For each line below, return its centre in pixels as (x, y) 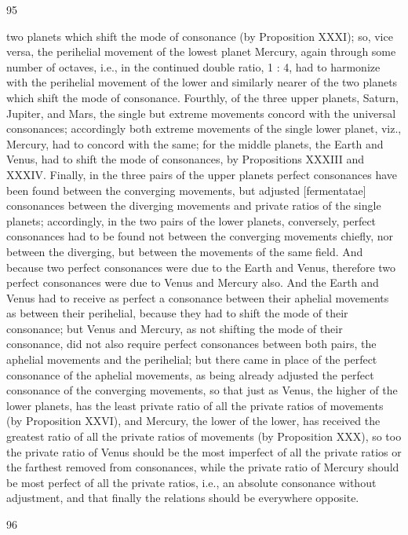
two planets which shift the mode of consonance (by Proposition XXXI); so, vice (200, 36)
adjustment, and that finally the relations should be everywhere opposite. (183, 498)
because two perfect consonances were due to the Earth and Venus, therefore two (201, 267)
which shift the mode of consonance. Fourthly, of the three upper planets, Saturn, (202, 97)
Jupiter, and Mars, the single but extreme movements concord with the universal (201, 113)
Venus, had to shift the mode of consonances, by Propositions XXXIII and (186, 159)
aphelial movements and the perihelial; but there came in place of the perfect (192, 359)
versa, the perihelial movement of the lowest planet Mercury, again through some (201, 51)
